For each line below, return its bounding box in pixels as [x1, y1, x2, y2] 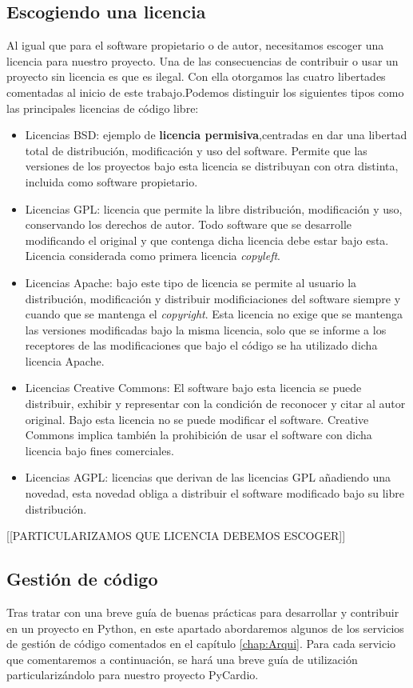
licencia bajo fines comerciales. [25, 442, 174, 458]
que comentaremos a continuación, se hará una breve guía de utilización [6, 650, 358, 667]
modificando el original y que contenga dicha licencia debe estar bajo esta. [25, 231, 389, 248]
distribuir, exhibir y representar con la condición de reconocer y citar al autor [25, 395, 406, 412]
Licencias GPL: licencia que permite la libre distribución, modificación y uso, [25, 200, 403, 217]
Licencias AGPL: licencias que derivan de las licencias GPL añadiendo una [25, 469, 391, 486]
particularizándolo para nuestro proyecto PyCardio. [6, 666, 259, 683]
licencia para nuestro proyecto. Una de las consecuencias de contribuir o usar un [6, 52, 399, 69]
